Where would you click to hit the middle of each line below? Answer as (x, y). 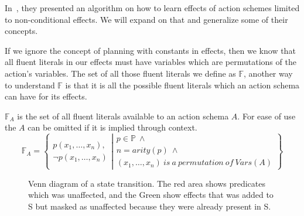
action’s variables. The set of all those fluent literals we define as (120, 73)
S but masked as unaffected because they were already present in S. (150, 206)
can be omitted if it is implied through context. (112, 127)
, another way (268, 73)
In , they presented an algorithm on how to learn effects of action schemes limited (152, 8)
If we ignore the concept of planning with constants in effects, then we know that (150, 50)
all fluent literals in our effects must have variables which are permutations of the (151, 62)
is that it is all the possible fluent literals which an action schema (182, 85)
